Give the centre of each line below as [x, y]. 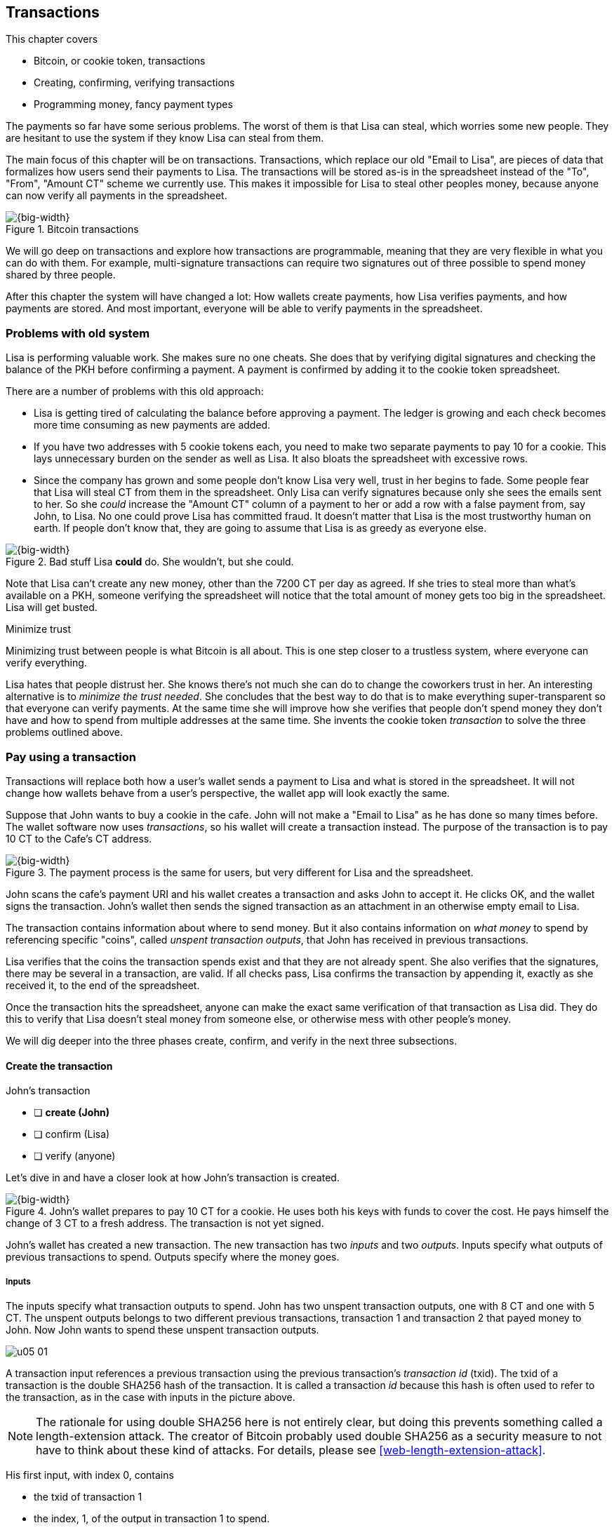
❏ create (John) [72, 1113]
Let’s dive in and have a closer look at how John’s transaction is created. [173, 1178]
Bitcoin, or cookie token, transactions [120, 61]
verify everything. [46, 663]
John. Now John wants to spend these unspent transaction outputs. [162, 1329]
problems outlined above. [65, 732]
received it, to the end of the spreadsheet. [103, 985]
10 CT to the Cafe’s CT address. [79, 838]
